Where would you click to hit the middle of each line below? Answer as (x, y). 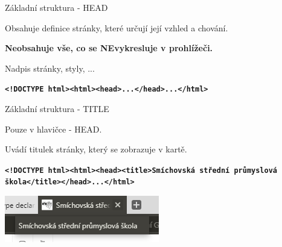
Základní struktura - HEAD (56, 7)
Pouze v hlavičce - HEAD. (53, 129)
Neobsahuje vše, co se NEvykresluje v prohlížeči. (109, 48)
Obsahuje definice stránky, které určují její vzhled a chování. (117, 27)
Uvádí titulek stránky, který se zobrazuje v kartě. (96, 149)
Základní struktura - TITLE (57, 109)
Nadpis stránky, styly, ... (50, 68)
